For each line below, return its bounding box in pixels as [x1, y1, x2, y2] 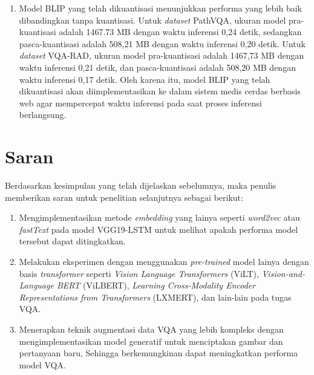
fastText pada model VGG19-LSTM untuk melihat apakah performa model [19, 223, 298, 235]
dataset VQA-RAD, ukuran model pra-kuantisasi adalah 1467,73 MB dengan [19, 49, 304, 62]
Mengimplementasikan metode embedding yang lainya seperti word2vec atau [19, 211, 300, 224]
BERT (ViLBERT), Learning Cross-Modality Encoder [56, 279, 256, 292]
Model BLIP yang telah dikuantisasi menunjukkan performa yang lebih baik [19, 2, 302, 14]
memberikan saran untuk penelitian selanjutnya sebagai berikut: [5, 191, 243, 203]
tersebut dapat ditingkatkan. [19, 235, 126, 247]
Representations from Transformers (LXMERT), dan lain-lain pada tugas [19, 290, 292, 303]
